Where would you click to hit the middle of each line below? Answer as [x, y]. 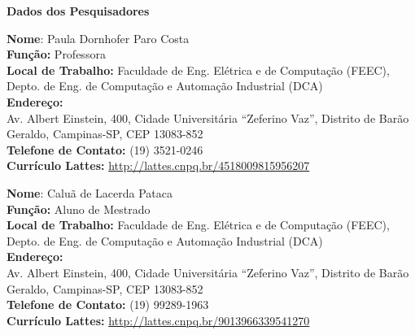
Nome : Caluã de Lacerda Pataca [90, 192]
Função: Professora [56, 54]
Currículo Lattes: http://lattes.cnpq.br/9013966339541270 [158, 320]
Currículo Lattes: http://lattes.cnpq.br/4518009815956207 [158, 165]
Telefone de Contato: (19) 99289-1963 [108, 305]
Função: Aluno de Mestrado [79, 209]
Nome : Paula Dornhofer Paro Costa [98, 38]
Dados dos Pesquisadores [78, 11]
